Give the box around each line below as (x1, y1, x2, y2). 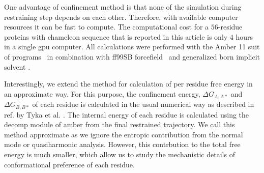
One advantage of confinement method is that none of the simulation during (4, 2, 242, 12)
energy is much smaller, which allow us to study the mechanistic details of (4, 149, 235, 160)
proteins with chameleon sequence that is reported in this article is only (4, 31, 228, 42)
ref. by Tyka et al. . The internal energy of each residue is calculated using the (4, 109, 249, 120)
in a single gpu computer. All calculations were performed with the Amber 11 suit (4, 41, 260, 52)
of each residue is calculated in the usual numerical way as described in (32, 99, 254, 109)
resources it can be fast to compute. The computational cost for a (4, 21, 209, 32)
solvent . (4, 61, 31, 72)
